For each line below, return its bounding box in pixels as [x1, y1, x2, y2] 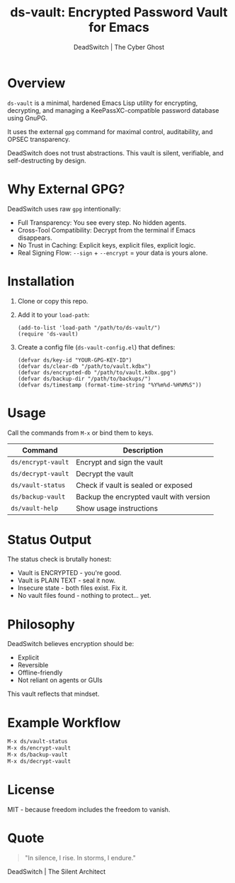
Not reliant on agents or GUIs [17, 676, 103, 684]
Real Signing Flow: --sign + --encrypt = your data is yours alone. [17, 248, 208, 257]
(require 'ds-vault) [17, 331, 79, 338]
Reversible [17, 661, 49, 670]
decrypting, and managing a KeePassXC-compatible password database [7, 106, 219, 114]
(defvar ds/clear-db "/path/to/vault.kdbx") [17, 362, 151, 370]
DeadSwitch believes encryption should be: [7, 640, 134, 648]
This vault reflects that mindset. [7, 689, 100, 699]
